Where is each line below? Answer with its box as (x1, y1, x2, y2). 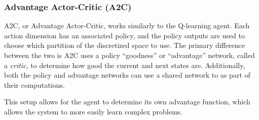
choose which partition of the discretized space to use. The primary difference (4, 40, 245, 50)
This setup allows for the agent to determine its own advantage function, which (4, 96, 250, 107)
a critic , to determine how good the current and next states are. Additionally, (4, 59, 245, 70)
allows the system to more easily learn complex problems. (4, 106, 183, 116)
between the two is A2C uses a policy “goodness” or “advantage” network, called (4, 50, 255, 60)
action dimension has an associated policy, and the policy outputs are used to (4, 30, 245, 40)
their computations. (4, 79, 65, 90)
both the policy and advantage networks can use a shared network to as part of (4, 70, 250, 80)
